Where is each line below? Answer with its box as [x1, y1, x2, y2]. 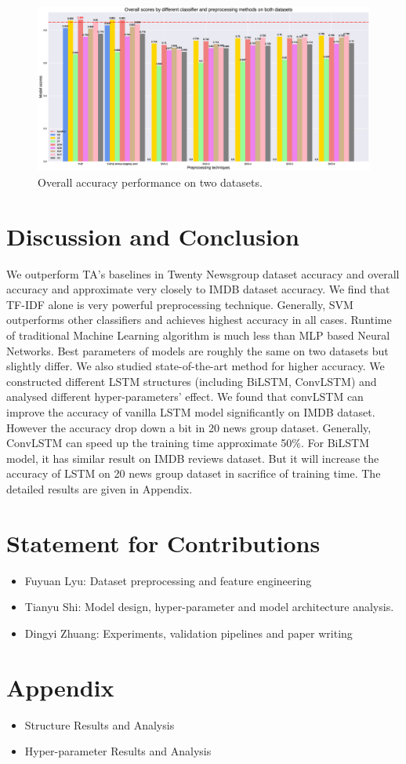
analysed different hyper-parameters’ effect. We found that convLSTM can [6, 388, 364, 405]
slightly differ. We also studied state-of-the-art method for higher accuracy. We [6, 358, 385, 374]
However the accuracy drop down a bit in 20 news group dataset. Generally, [6, 419, 372, 435]
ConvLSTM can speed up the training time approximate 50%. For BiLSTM [6, 435, 369, 451]
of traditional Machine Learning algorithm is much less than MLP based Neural [6, 327, 390, 344]
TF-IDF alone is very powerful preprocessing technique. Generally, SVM [6, 296, 353, 312]
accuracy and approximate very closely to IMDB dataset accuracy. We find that [6, 281, 390, 297]
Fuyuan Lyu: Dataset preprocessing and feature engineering [24, 572, 312, 588]
